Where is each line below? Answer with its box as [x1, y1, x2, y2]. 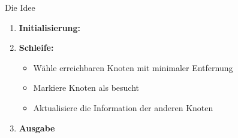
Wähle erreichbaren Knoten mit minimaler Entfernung [33, 61, 233, 73]
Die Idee [5, 1, 35, 13]
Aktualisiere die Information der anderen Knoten [33, 101, 213, 114]
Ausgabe [19, 121, 55, 134]
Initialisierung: [19, 21, 81, 33]
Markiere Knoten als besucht [33, 81, 139, 94]
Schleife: [19, 41, 54, 54]
